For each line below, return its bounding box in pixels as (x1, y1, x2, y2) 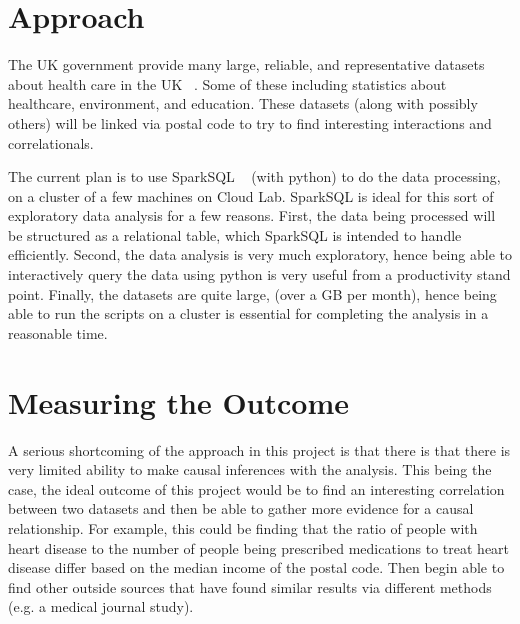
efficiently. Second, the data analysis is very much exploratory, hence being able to (8, 244, 512, 265)
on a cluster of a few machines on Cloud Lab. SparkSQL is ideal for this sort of (8, 185, 494, 206)
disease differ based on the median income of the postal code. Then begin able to (8, 557, 505, 578)
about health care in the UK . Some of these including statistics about (8, 73, 447, 94)
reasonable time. (8, 322, 108, 343)
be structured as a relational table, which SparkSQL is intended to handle (8, 224, 462, 245)
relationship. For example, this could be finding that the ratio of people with (8, 517, 478, 538)
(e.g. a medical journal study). (8, 596, 194, 617)
